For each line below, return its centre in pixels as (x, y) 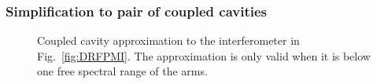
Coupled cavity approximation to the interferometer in (168, 40)
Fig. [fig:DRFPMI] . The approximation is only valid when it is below (204, 55)
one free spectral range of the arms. (122, 71)
